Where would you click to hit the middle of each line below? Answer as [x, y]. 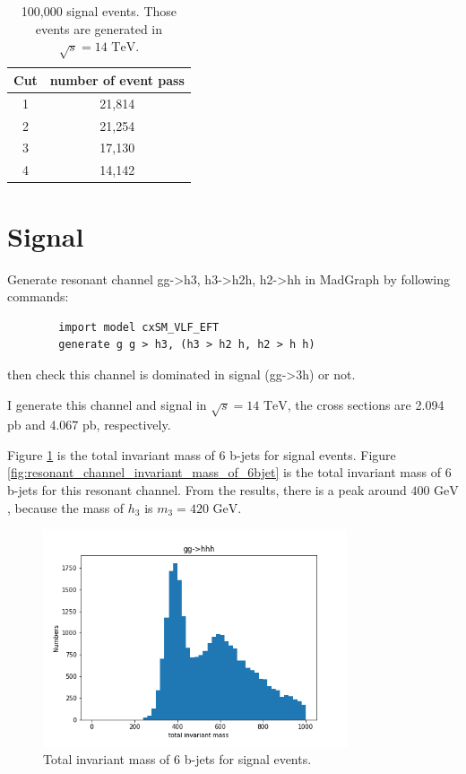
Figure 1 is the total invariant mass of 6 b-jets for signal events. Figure [202, 454]
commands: [38, 296]
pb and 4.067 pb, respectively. [89, 425]
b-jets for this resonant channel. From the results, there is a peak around [207, 490]
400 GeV [435, 492]
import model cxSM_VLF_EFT [139, 327]
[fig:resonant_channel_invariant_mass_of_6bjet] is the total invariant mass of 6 [229, 472]
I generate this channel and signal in [107, 404]
